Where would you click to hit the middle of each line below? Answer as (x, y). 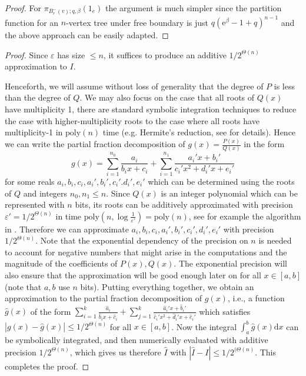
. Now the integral (204, 326)
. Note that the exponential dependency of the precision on (142, 240)
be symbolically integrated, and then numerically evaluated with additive (137, 340)
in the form (264, 144)
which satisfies (225, 311)
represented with (35, 204)
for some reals (30, 181)
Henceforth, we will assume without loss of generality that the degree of (134, 86)
